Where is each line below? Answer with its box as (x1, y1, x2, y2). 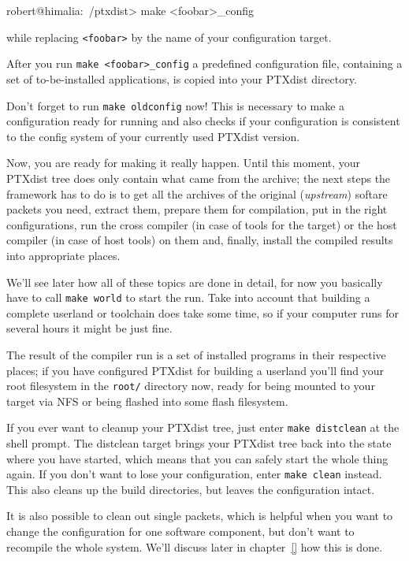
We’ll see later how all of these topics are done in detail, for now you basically (6, 273, 383, 290)
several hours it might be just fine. (6, 320, 173, 336)
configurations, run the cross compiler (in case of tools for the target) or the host (6, 216, 397, 232)
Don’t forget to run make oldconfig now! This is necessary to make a (6, 97, 345, 113)
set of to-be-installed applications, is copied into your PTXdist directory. (6, 70, 357, 87)
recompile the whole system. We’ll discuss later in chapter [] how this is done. (6, 538, 383, 555)
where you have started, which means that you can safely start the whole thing (6, 450, 389, 466)
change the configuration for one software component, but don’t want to (6, 523, 355, 540)
